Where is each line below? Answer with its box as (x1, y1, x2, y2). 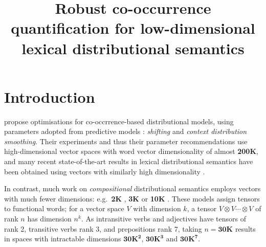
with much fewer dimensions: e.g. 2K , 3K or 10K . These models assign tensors (4, 193, 260, 204)
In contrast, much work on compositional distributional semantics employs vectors (4, 183, 261, 194)
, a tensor (187, 203, 217, 214)
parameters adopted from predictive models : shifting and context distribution (4, 126, 247, 137)
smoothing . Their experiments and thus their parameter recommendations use (4, 136, 248, 146)
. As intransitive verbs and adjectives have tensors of (81, 213, 247, 224)
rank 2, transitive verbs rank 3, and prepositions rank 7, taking (4, 223, 202, 234)
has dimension (27, 213, 72, 224)
